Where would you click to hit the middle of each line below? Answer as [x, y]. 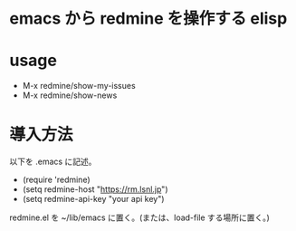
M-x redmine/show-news [70, 95]
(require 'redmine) [56, 180]
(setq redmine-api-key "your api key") [93, 199]
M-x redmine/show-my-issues [79, 86]
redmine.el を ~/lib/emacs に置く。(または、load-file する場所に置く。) [139, 217]
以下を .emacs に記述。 [53, 162]
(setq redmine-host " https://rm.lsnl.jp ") [95, 189]
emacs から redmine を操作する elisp [148, 19]
